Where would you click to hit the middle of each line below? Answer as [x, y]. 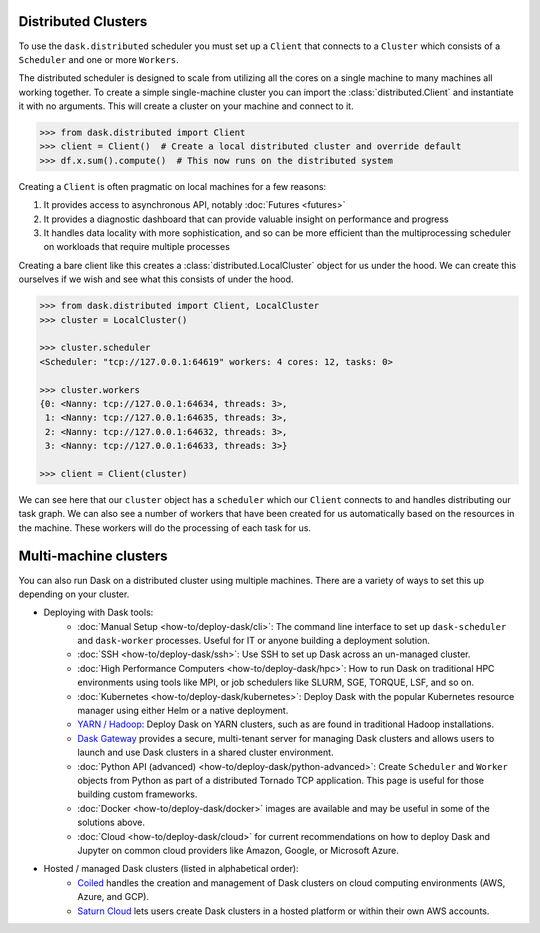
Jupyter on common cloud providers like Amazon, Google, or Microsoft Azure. [238, 850]
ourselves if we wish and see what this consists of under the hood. [156, 279]
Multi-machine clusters [93, 556]
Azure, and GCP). [113, 897]
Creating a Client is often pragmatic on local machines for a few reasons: [172, 186]
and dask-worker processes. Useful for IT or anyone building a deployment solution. [253, 641]
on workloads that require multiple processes [136, 247]
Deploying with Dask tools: [98, 612]
